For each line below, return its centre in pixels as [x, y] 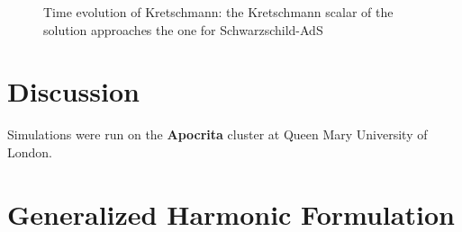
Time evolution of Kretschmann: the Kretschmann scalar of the [218, 12]
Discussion [73, 91]
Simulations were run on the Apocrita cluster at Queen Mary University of [217, 134]
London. [30, 152]
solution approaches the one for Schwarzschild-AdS [183, 29]
